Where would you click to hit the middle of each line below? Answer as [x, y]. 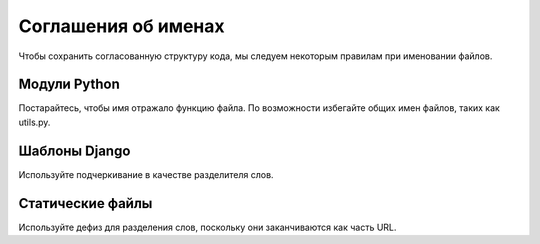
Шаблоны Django [74, 150]
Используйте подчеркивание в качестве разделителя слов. [146, 174]
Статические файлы [85, 203]
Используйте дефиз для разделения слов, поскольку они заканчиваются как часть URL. [207, 227]
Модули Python [69, 84]
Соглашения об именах [121, 26]
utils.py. [34, 122]
